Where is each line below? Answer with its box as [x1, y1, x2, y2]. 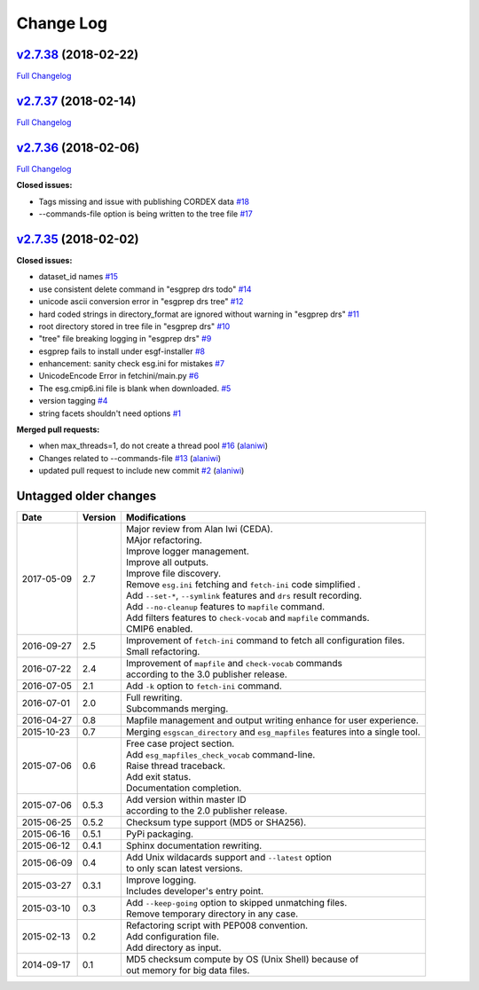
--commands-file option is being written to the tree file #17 [38, 208, 253, 219]
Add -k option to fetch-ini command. [125, 680, 283, 692]
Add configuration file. [125, 931, 220, 943]
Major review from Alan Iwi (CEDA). [125, 523, 274, 536]
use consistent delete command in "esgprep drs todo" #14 [38, 284, 252, 295]
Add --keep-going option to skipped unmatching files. [125, 897, 348, 909]
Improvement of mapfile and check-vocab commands [125, 657, 343, 670]
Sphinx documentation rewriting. [125, 839, 263, 852]
